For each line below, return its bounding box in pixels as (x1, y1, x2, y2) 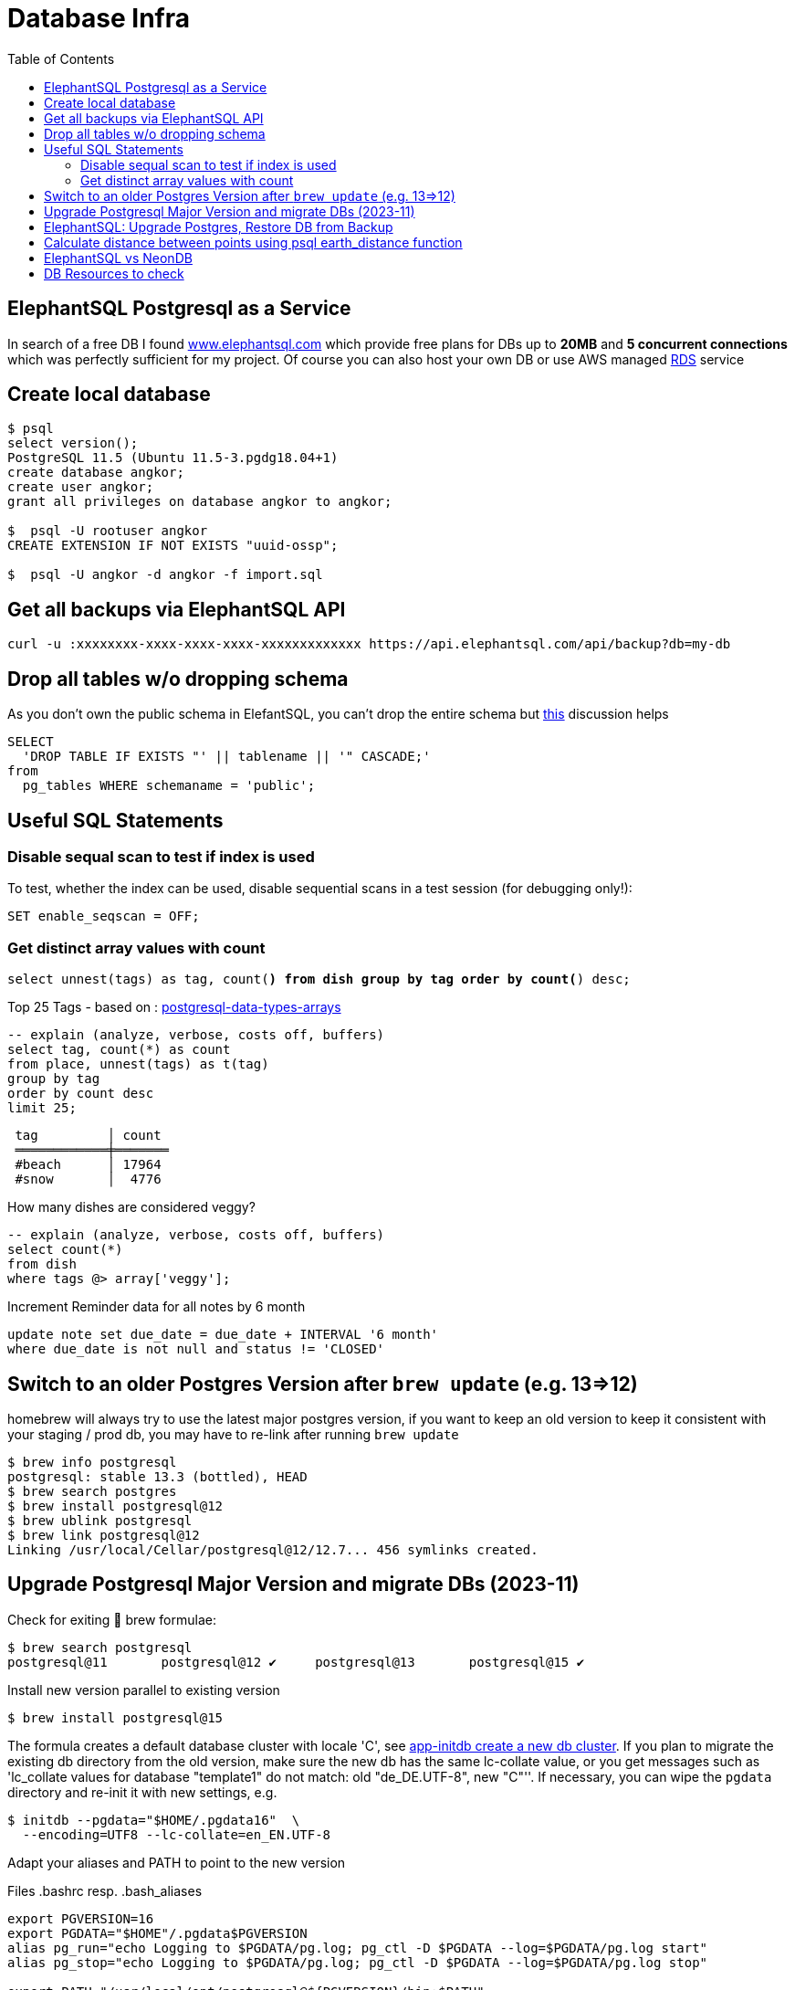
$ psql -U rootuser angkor (7, 523, 208, 539)
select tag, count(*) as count (7, 1042, 231, 1058)
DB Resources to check (44, 265, 184, 281)
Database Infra (7, 3, 191, 34)
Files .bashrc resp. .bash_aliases (7, 1882, 203, 1899)
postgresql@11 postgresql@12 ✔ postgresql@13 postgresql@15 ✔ (7, 1654, 585, 1669)
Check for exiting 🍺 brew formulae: (7, 1611, 216, 1627)
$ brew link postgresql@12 (7, 1527, 200, 1543)
